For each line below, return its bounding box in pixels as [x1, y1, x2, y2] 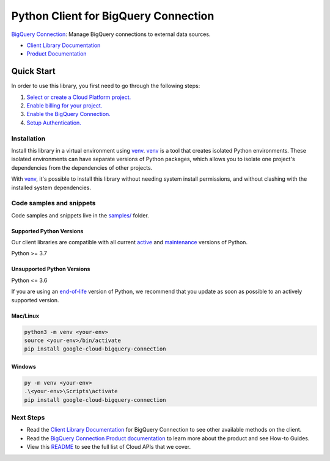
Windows [11, 363, 36, 370]
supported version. [11, 296, 59, 303]
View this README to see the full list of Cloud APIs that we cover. [26, 443, 191, 451]
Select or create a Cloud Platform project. [26, 93, 131, 101]
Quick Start [11, 66, 56, 76]
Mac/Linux [11, 312, 40, 319]
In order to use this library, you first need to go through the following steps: [11, 82, 200, 90]
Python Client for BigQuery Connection [11, 9, 215, 23]
